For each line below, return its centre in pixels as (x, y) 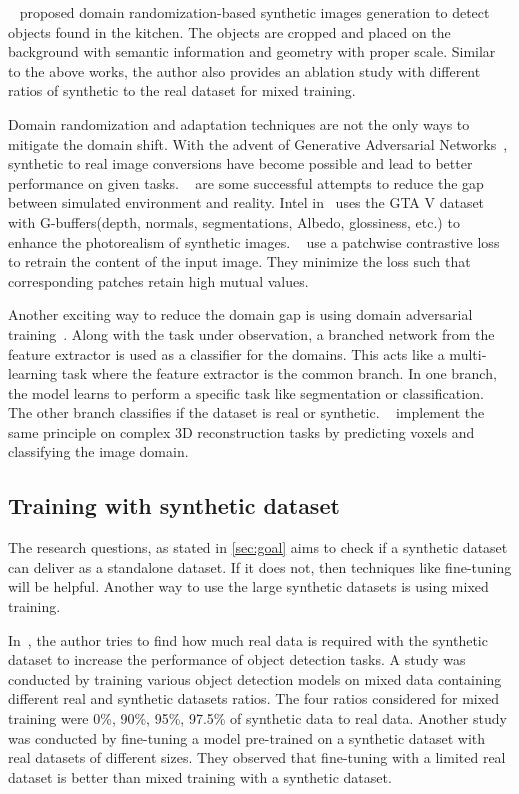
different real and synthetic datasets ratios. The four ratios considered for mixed (254, 698)
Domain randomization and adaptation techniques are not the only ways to (239, 123)
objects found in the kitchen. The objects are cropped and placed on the (229, 31)
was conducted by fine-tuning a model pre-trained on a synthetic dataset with (247, 737)
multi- (468, 353)
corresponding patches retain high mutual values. (158, 280)
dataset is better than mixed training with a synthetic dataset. (200, 776)
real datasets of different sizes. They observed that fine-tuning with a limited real (257, 757)
